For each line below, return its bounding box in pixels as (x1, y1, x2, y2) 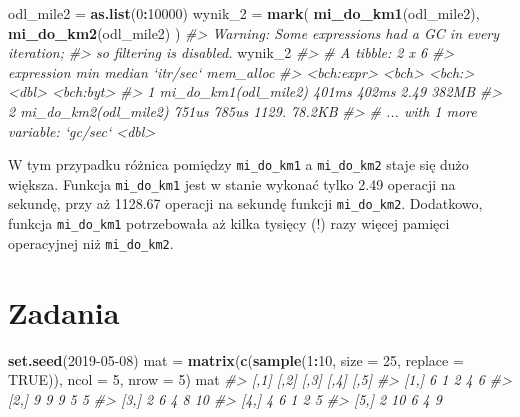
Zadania (8, 291, 120, 332)
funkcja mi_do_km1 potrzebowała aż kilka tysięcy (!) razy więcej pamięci (8, 213, 450, 234)
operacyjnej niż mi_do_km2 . (8, 232, 174, 253)
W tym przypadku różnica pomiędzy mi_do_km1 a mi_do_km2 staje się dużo (8, 154, 469, 175)
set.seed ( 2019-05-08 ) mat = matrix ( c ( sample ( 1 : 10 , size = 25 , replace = (8, 349, 464, 370)
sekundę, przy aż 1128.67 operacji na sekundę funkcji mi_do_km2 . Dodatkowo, (8, 193, 483, 214)
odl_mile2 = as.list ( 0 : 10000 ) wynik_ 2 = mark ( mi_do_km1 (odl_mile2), (8, 3, 480, 23)
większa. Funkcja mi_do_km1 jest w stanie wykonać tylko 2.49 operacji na (8, 173, 456, 194)
